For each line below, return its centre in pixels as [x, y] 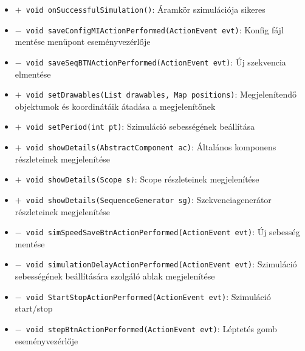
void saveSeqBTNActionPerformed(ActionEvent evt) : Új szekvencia [156, 62]
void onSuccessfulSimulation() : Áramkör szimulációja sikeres [146, 9]
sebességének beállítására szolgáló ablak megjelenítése [115, 276]
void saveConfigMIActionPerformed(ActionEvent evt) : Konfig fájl [155, 29]
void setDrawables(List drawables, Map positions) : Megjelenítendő [161, 94]
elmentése [33, 74]
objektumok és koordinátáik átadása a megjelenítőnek [115, 106]
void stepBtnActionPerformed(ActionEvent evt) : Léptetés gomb [151, 328]
